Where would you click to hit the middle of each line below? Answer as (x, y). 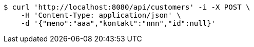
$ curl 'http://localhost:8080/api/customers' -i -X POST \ (127, 7)
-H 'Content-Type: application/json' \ (101, 15)
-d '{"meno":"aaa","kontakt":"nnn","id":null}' (118, 23)
